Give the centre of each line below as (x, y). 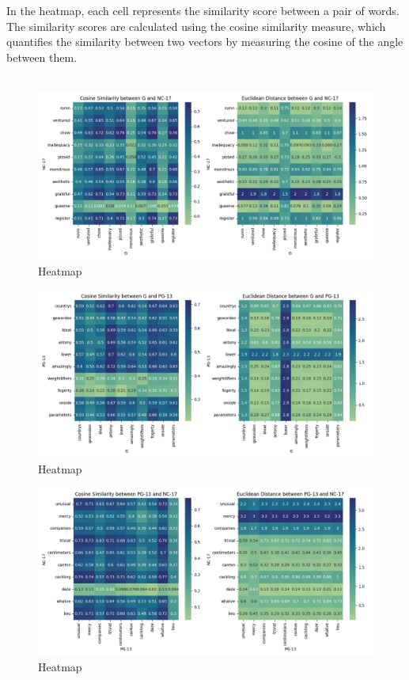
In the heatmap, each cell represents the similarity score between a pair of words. (203, 10)
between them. (42, 57)
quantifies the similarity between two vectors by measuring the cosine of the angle (205, 42)
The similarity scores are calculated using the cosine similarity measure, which (196, 26)
